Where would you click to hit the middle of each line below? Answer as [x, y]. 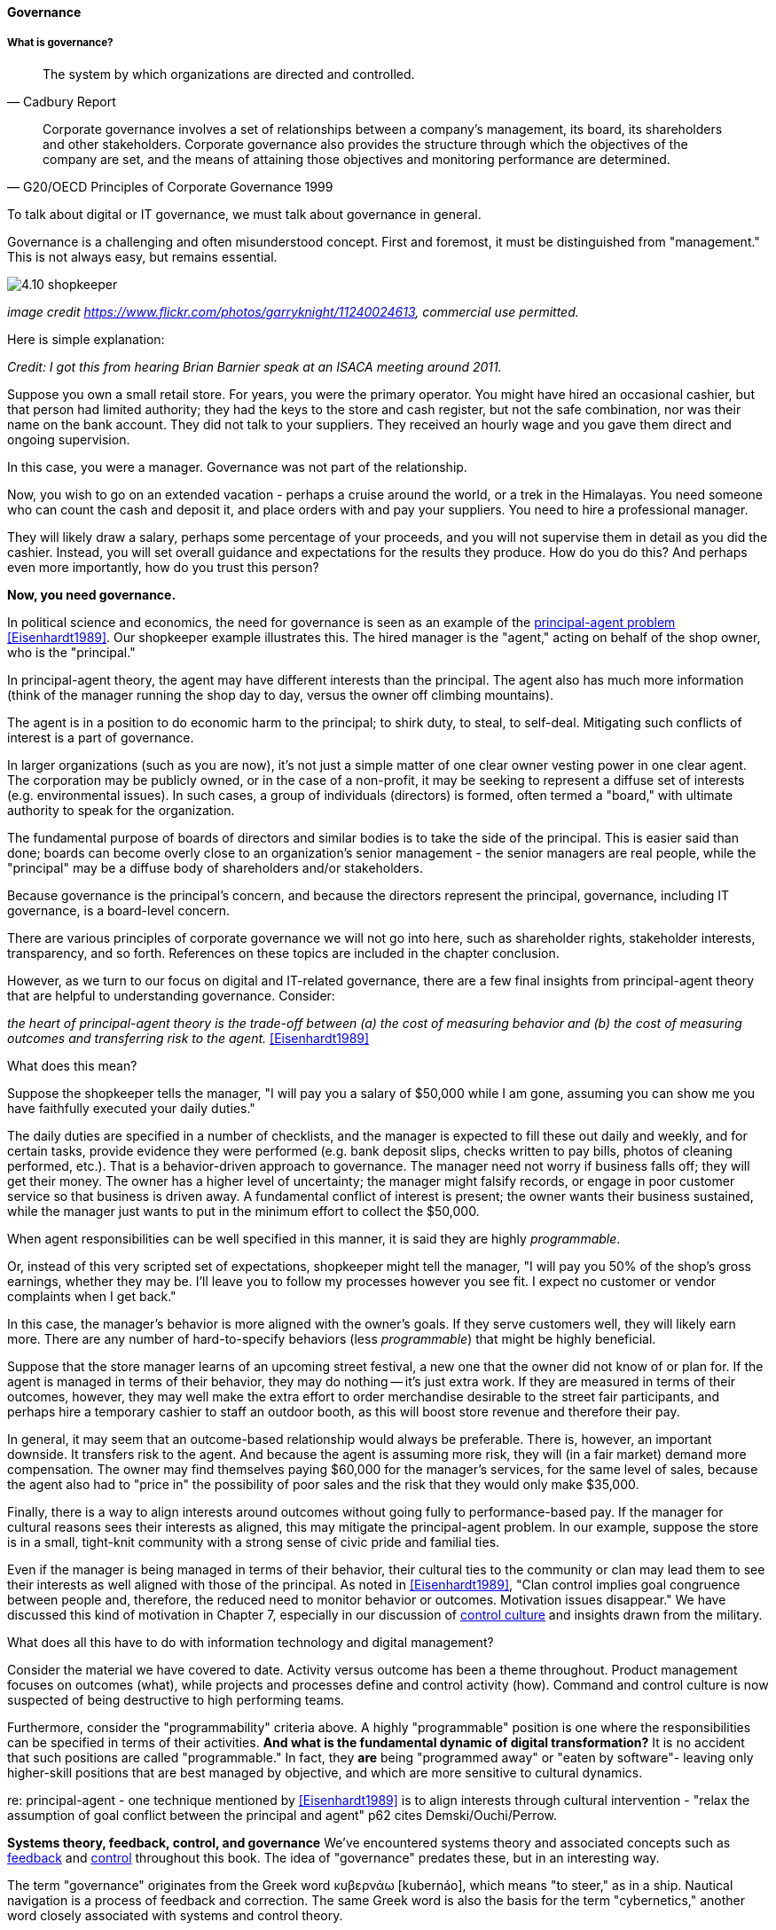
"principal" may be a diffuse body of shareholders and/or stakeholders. [216, 867]
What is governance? [60, 43]
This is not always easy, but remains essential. [142, 256]
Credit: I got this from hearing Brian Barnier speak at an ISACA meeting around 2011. [255, 366]
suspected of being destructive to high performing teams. [176, 1699]
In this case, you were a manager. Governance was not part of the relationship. [237, 467]
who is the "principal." [71, 652]
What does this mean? [72, 1065]
